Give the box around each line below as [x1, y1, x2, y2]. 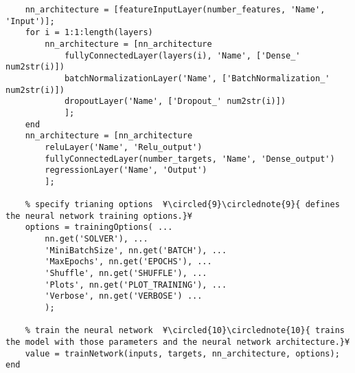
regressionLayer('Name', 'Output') [45, 165, 207, 175]
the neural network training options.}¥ [5, 211, 193, 221]
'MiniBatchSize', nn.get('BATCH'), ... [45, 245, 227, 255]
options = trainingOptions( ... [25, 222, 173, 233]
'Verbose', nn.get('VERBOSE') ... [45, 291, 203, 301]
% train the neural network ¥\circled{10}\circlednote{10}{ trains [25, 326, 345, 336]
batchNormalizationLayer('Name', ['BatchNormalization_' [64, 73, 330, 83]
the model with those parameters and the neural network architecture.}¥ [5, 337, 350, 348]
